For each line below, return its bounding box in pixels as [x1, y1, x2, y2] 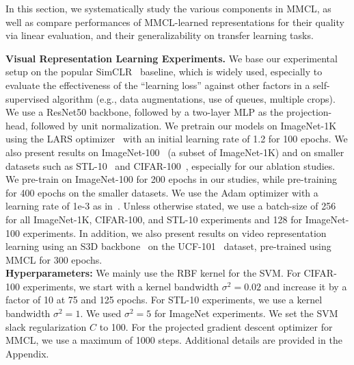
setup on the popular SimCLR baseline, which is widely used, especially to [5, 64, 323, 79]
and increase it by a [264, 279, 347, 293]
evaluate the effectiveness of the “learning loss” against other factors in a [5, 77, 310, 92]
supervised [5, 91, 49, 105]
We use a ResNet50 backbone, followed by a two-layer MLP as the [5, 105, 284, 119]
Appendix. [5, 346, 49, 360]
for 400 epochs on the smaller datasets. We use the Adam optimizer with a [5, 185, 318, 199]
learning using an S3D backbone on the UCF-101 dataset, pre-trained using [5, 239, 331, 253]
